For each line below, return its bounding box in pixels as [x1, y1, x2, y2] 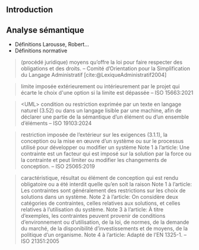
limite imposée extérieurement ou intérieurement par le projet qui [20, 83, 180, 90]
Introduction [6, 5, 53, 15]
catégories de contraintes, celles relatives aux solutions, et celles [20, 199, 181, 207]
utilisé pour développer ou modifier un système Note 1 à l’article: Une [20, 144, 190, 151]
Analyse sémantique [6, 25, 84, 35]
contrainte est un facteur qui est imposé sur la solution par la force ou [20, 150, 192, 157]
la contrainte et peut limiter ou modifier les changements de [20, 157, 168, 164]
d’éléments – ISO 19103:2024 [20, 120, 92, 127]
